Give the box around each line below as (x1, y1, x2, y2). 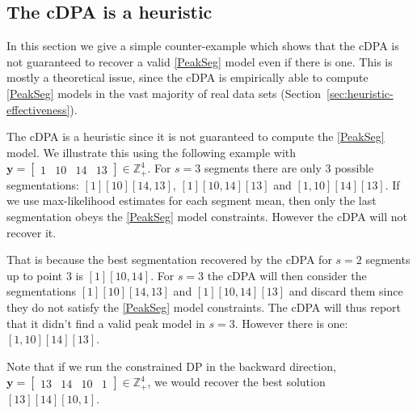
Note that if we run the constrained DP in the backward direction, (6, 357, 336, 374)
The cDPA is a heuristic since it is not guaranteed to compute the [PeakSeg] (6, 128, 385, 145)
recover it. (6, 224, 57, 241)
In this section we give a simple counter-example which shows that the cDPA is (6, 37, 399, 54)
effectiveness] (6, 100, 70, 117)
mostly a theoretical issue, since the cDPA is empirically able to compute (6, 69, 369, 86)
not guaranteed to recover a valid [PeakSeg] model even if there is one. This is (6, 53, 393, 70)
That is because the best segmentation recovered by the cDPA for (6, 251, 332, 268)
